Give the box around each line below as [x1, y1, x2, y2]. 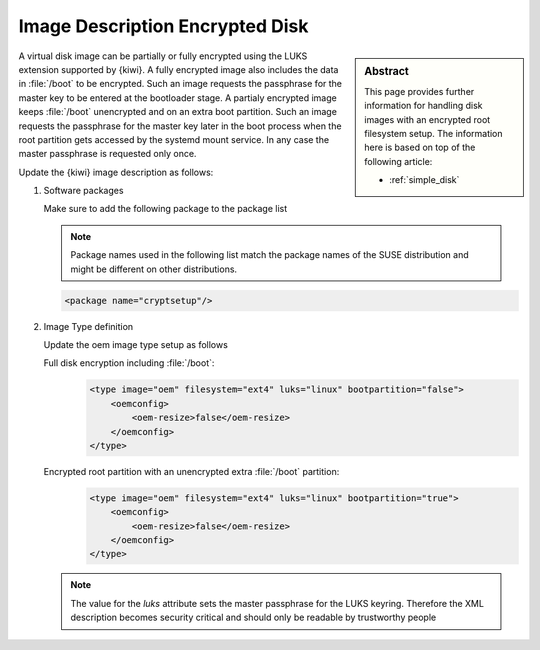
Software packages [43, 185, 124, 197]
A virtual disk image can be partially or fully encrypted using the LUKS [18, 50, 308, 62]
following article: [364, 155, 433, 167]
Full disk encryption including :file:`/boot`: [43, 357, 215, 369]
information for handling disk [364, 100, 483, 112]
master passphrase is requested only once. [18, 148, 197, 160]
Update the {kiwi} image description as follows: [18, 166, 214, 178]
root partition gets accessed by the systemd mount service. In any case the [18, 133, 330, 145]
